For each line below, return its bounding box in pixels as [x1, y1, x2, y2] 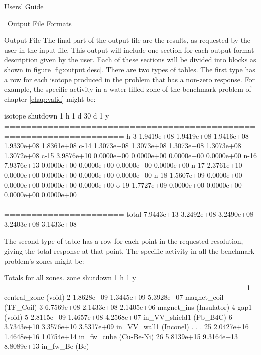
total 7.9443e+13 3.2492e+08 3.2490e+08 [126, 209, 254, 219]
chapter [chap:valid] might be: [4, 93, 96, 104]
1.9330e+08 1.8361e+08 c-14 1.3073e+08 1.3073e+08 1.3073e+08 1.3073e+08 [4, 140, 241, 151]
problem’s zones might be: [4, 255, 84, 266]
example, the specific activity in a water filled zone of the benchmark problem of [4, 84, 251, 94]
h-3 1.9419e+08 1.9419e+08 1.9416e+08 [126, 130, 249, 141]
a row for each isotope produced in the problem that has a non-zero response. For [4, 74, 255, 84]
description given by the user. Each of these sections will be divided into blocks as [4, 54, 256, 65]
